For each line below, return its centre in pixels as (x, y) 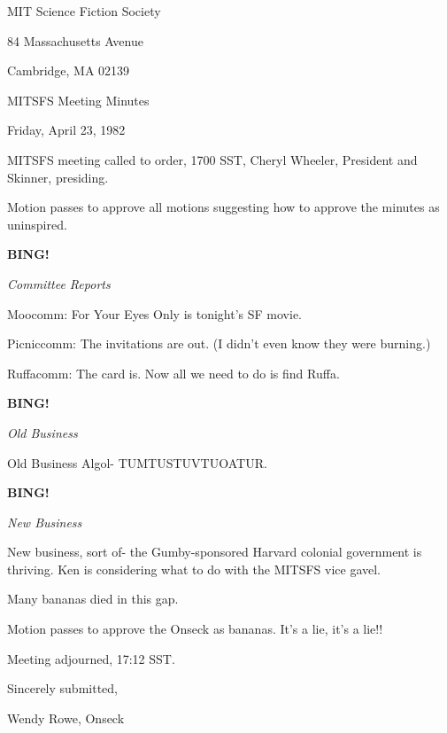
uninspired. (37, 224)
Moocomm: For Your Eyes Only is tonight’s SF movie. (155, 313)
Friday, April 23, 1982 (66, 130)
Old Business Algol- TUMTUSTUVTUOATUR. (137, 462)
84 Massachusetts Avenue (75, 40)
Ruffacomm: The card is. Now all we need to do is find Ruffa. (173, 373)
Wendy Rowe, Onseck (66, 717)
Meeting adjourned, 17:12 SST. (91, 658)
